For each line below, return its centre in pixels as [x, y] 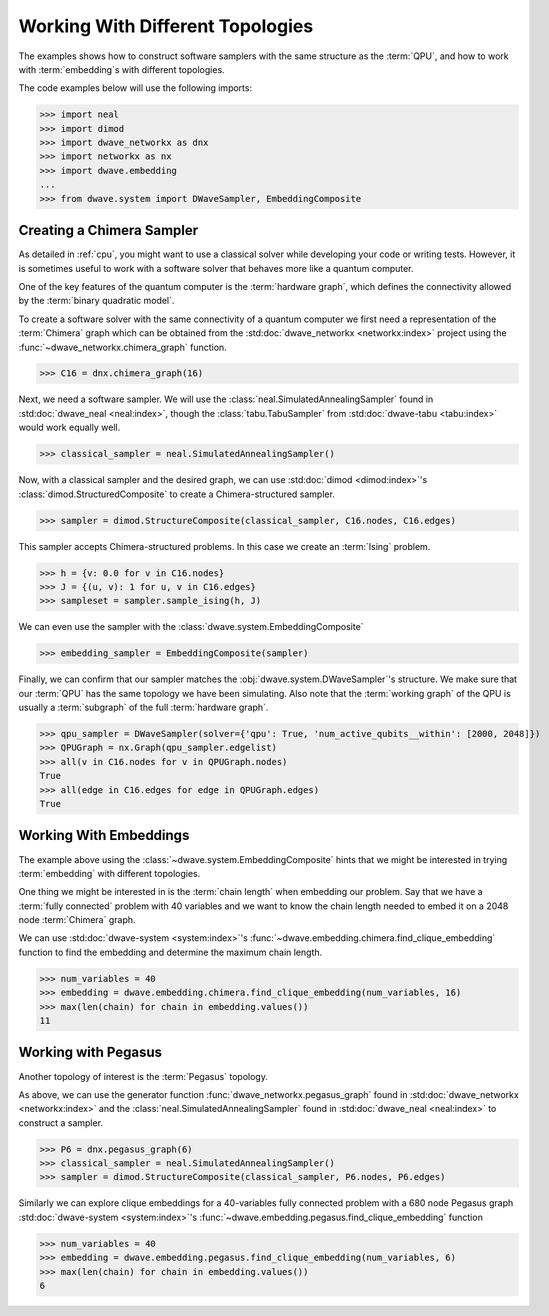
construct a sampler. [61, 1122]
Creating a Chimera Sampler [108, 230]
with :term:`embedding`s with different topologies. [121, 69]
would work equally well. [69, 427]
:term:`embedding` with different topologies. [109, 873]
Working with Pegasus [90, 1052]
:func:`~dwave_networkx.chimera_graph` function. [122, 347]
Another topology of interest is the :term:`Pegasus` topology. [143, 1076]
